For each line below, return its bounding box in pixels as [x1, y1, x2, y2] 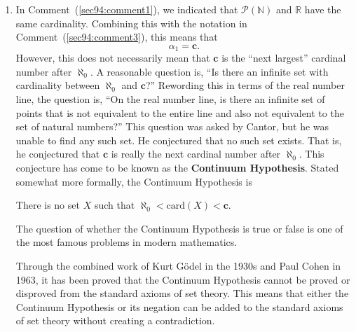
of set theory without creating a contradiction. [15, 313, 215, 328]
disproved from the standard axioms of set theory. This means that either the [15, 286, 349, 300]
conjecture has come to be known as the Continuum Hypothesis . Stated [15, 160, 339, 174]
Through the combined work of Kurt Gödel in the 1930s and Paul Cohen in [15, 258, 341, 272]
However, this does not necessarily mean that [15, 50, 210, 65]
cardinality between [15, 78, 100, 92]
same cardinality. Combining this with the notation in [15, 15, 247, 30]
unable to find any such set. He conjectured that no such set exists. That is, [15, 132, 342, 147]
